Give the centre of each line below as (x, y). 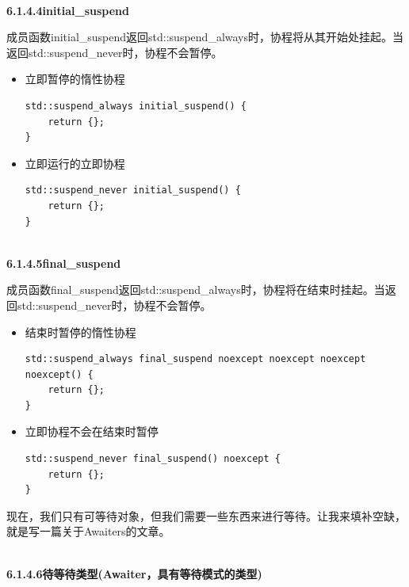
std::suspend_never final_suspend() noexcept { (153, 459)
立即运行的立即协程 (75, 163)
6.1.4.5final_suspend (64, 263)
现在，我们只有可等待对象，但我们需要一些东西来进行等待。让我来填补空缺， (206, 515)
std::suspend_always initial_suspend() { (136, 106)
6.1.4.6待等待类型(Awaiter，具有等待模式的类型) (134, 573)
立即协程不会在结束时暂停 (92, 431)
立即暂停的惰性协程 (75, 79)
